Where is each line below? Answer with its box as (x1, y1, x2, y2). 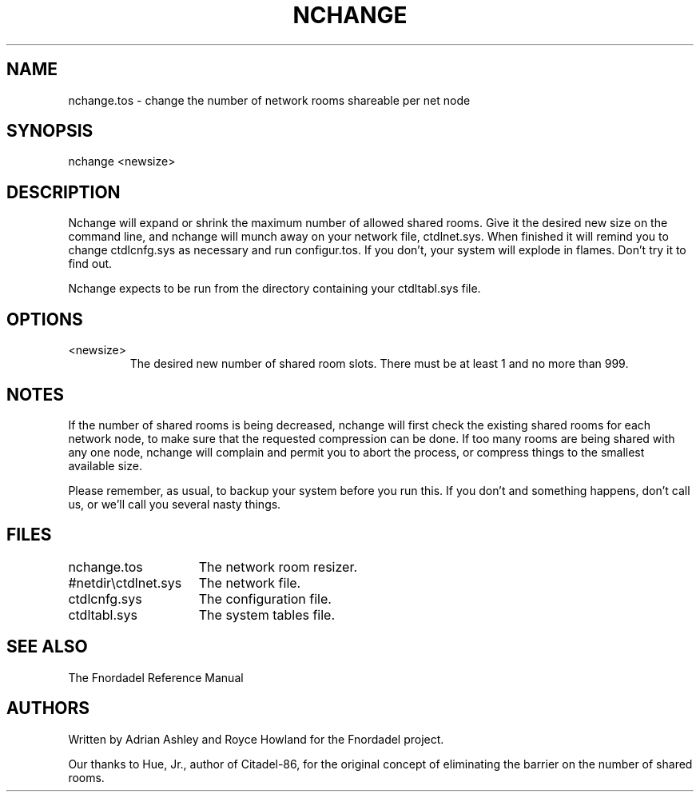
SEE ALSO (6, 636, 88, 657)
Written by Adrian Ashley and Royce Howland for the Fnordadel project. (68, 732, 444, 746)
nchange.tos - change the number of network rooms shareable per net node (68, 93, 471, 107)
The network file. (198, 574, 301, 591)
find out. (68, 257, 113, 271)
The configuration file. (198, 590, 332, 607)
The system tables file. (198, 606, 336, 623)
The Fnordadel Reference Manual (68, 670, 244, 684)
